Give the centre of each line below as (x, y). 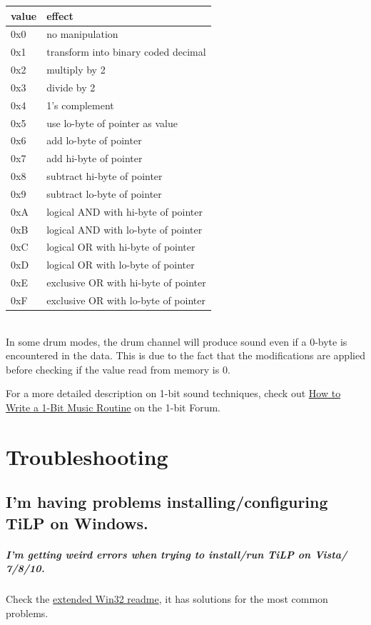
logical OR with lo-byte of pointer (121, 265)
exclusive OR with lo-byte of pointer (126, 300)
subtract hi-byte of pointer (105, 176)
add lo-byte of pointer (94, 140)
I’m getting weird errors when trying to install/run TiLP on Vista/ (177, 554)
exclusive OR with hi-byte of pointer (126, 282)
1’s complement (80, 105)
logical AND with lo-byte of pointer (124, 229)
